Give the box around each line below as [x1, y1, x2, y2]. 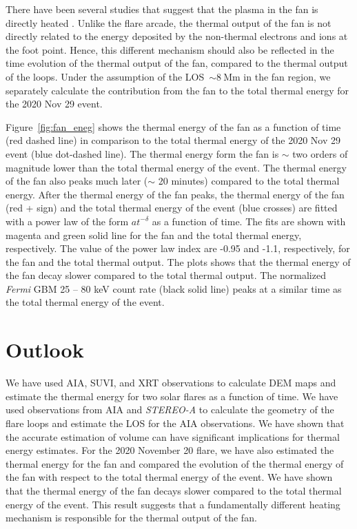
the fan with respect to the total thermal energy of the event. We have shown [6, 470, 333, 484]
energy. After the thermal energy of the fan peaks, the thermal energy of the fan [6, 187, 345, 201]
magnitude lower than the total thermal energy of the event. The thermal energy [6, 160, 347, 174]
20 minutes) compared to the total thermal [158, 174, 340, 188]
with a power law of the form [6, 214, 129, 228]
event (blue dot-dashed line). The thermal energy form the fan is [6, 146, 279, 160]
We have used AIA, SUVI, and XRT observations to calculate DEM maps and [6, 375, 336, 390]
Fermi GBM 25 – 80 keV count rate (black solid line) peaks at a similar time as [6, 281, 342, 295]
